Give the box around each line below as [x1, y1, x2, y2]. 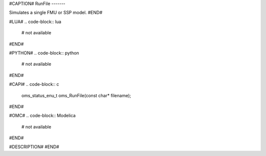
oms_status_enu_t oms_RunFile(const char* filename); [21, 92, 132, 98]
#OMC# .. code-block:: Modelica [9, 113, 76, 119]
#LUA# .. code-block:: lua [9, 19, 62, 25]
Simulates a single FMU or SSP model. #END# [9, 10, 103, 16]
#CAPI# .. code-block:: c [9, 81, 59, 87]
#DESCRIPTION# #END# [9, 144, 59, 150]
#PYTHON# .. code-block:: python [9, 50, 79, 56]
